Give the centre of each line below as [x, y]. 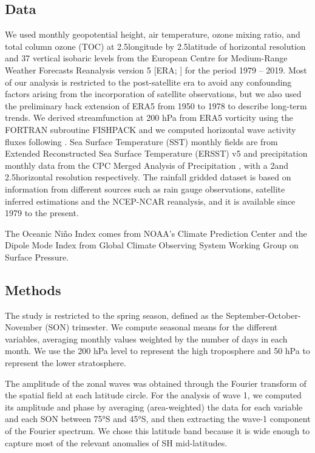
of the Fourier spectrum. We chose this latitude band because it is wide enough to [157, 431]
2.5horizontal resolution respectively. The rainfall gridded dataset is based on [148, 177]
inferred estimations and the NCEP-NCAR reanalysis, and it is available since [150, 201]
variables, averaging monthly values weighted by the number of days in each [146, 339]
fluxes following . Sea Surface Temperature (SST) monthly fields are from [141, 141]
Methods [33, 289]
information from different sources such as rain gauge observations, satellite [145, 189]
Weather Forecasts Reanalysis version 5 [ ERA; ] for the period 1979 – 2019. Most [156, 70]
